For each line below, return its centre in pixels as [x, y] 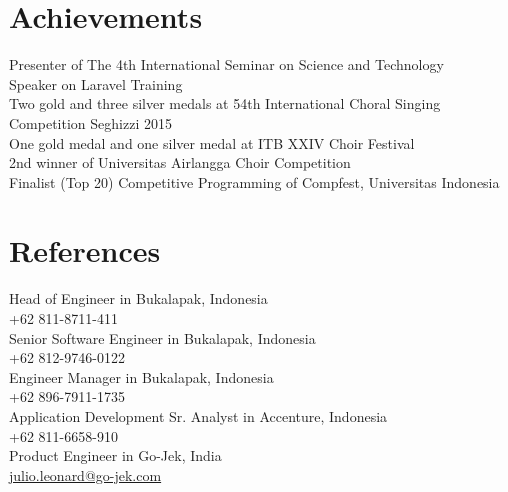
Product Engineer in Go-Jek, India [115, 455]
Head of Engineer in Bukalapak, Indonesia [138, 298]
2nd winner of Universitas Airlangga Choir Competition [180, 162]
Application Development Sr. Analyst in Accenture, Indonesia [198, 415]
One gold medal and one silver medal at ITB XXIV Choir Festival [212, 142]
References [85, 250]
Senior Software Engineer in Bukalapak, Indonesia [162, 337]
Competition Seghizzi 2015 [90, 122]
